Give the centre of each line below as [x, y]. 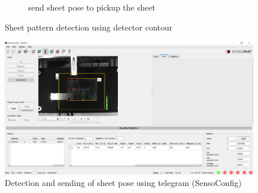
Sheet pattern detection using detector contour [89, 27]
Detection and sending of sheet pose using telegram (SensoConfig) [123, 183]
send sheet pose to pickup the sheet [92, 7]
